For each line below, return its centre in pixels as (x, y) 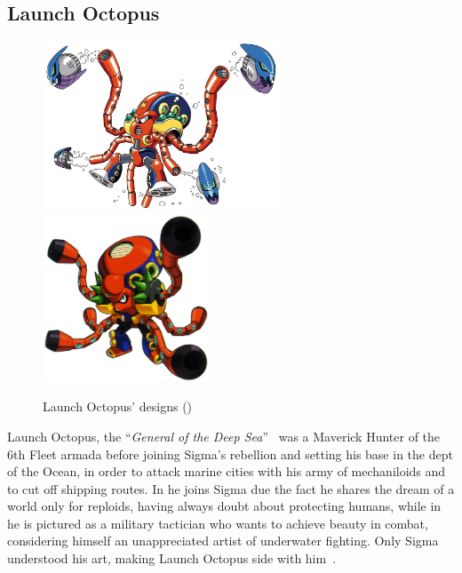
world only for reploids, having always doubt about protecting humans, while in (224, 506)
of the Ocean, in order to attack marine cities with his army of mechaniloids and (227, 471)
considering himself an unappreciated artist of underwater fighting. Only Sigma (223, 541)
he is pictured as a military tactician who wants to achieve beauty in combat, (218, 523)
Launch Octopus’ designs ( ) (118, 406)
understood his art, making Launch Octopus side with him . (172, 558)
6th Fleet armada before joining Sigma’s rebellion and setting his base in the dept (230, 454)
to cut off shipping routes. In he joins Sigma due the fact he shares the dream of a (231, 488)
